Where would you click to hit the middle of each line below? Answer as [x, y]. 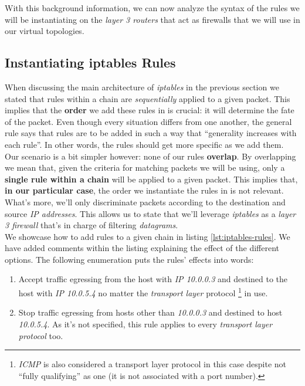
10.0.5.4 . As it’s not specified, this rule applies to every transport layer [145, 324]
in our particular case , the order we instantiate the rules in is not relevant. [144, 190]
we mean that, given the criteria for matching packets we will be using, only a [145, 167]
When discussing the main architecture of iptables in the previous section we [142, 87]
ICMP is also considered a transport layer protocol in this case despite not [152, 364]
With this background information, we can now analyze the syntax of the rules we [152, 8]
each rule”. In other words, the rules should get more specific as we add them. [144, 144]
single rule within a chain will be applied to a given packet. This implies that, [151, 179]
